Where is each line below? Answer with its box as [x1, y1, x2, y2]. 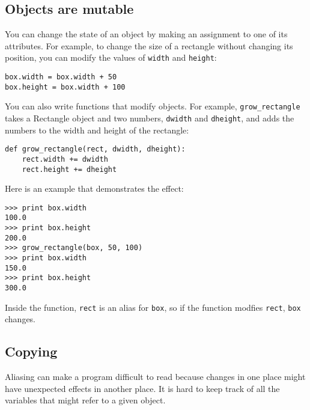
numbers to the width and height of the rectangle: [5, 123, 189, 136]
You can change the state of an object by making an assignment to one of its [5, 28, 288, 40]
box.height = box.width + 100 [5, 82, 126, 91]
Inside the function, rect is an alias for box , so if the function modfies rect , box [5, 301, 301, 313]
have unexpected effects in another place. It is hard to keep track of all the [5, 382, 280, 394]
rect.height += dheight [22, 165, 117, 174]
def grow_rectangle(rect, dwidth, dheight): [5, 145, 186, 154]
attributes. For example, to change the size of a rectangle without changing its [5, 39, 293, 52]
